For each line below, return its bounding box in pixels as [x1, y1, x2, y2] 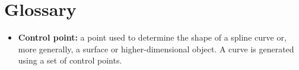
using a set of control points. [18, 54, 122, 66]
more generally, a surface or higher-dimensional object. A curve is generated [18, 42, 294, 55]
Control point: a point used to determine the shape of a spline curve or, [18, 31, 287, 44]
